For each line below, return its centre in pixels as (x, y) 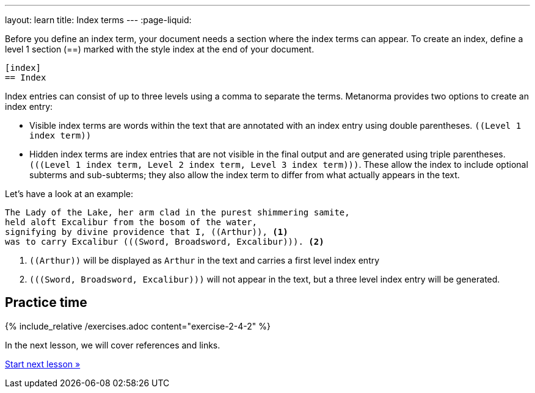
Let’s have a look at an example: (69, 194)
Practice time (46, 303)
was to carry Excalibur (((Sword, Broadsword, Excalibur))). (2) (165, 242)
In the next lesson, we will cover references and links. (113, 345)
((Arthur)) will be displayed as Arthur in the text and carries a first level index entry (205, 260)
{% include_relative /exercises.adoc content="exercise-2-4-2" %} (138, 326)
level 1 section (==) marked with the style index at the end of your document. (160, 49)
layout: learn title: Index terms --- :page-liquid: (98, 20)
